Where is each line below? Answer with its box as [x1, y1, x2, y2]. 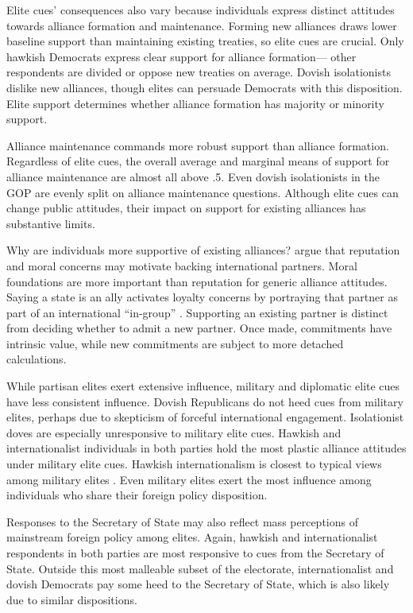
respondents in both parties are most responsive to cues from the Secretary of [6, 545, 384, 561]
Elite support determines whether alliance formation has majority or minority [6, 95, 384, 111]
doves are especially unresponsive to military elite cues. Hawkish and [6, 424, 342, 440]
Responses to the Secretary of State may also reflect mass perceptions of [6, 513, 358, 530]
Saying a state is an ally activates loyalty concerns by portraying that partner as [6, 289, 398, 305]
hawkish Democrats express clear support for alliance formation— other [6, 48, 357, 64]
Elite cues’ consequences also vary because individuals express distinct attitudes [6, 2, 395, 17]
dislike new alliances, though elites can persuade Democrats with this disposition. [6, 79, 403, 95]
